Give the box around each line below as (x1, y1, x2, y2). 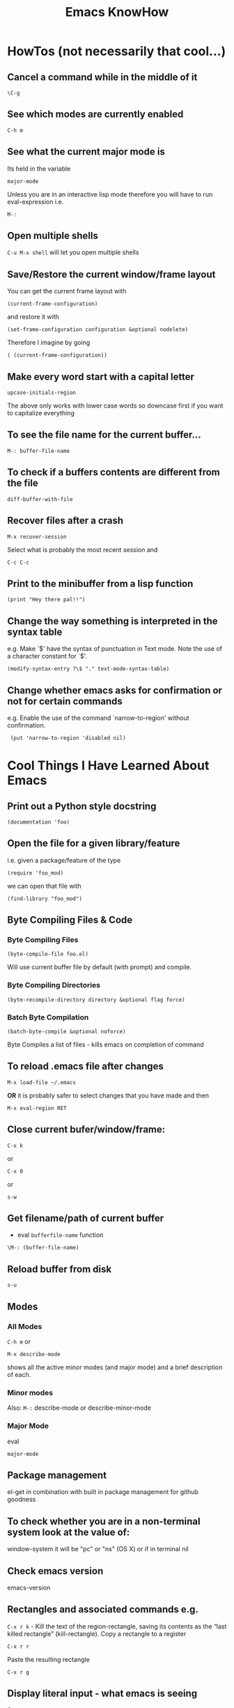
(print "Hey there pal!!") (7, 597, 86, 603)
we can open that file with (7, 882, 81, 890)
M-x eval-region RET (7, 1105, 68, 1111)
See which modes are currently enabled (7, 109, 184, 121)
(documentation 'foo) (7, 818, 70, 826)
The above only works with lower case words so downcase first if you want (7, 401, 224, 410)
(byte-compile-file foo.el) (7, 951, 89, 958)
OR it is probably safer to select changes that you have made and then (7, 1091, 210, 1100)
